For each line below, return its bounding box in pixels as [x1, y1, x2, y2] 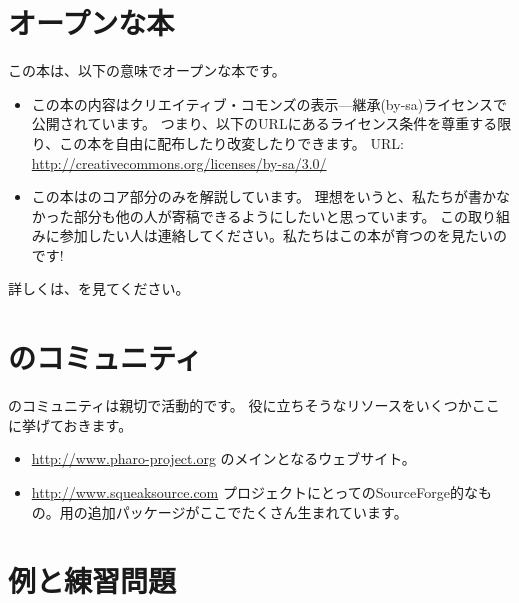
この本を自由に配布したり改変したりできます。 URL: [59, 132, 404, 153]
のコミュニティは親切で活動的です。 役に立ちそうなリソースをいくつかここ [8, 395, 500, 416]
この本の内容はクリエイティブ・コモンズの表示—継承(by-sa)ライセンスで [31, 93, 507, 114]
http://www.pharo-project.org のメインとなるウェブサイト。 [31, 448, 416, 469]
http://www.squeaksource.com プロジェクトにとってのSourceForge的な [31, 481, 478, 502]
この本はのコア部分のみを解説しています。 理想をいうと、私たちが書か [31, 186, 497, 207]
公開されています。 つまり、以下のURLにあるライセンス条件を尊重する [31, 113, 498, 134]
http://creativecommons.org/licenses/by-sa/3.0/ [31, 152, 327, 173]
